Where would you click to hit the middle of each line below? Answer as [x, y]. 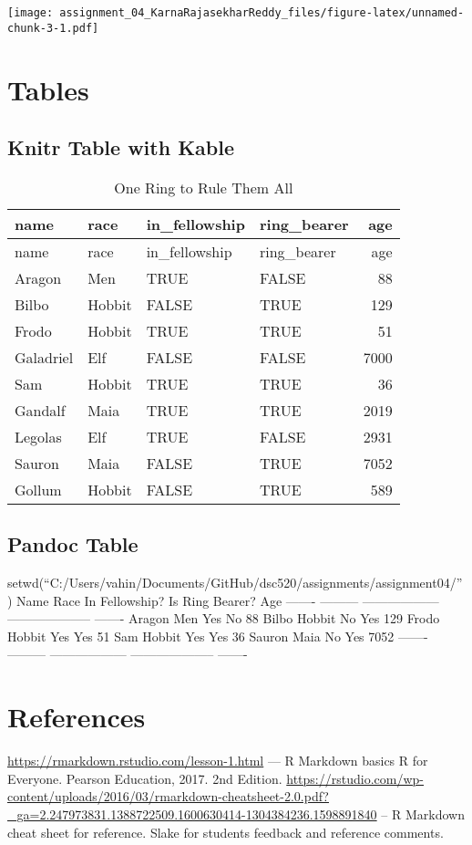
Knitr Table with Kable [121, 147]
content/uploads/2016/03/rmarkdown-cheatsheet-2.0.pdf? [168, 796]
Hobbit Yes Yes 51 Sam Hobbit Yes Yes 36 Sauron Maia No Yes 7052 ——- [218, 636]
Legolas [38, 436]
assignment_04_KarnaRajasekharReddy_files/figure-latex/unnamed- [262, 13]
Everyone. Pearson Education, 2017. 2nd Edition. [145, 778]
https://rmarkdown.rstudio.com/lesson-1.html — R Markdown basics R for [218, 761]
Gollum [38, 489]
